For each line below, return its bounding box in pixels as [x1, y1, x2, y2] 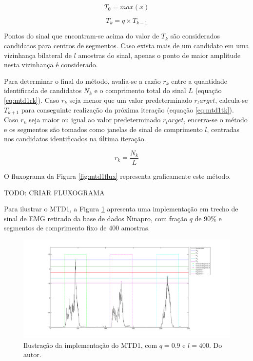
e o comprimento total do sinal [94, 85, 186, 95]
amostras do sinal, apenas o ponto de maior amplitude [78, 50, 241, 60]
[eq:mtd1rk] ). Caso [4, 95, 59, 105]
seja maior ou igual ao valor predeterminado [29, 114, 161, 125]
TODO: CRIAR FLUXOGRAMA [4, 187, 105, 197]
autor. [23, 349, 41, 360]
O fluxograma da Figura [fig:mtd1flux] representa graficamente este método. [4, 171, 231, 181]
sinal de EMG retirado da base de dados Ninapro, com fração [4, 213, 187, 223]
